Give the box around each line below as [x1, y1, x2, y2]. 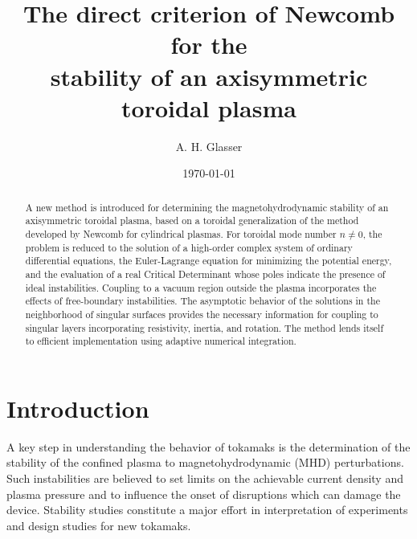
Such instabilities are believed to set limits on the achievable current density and [6, 470, 403, 487]
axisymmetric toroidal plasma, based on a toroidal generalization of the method [25, 214, 359, 227]
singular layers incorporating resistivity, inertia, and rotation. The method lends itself [25, 321, 384, 334]
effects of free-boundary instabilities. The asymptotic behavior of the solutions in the [25, 294, 380, 308]
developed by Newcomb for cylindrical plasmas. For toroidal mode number [25, 227, 337, 240]
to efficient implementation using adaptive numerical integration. [25, 334, 296, 348]
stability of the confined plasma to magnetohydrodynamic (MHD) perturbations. [6, 454, 404, 471]
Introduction [6, 391, 149, 424]
